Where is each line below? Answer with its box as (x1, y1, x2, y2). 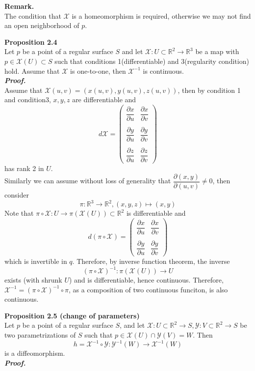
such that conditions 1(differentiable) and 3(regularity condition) (54, 56, 249, 66)
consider (4, 190, 29, 200)
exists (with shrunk (4, 275, 62, 285)
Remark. (4, 1, 34, 11)
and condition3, (4, 94, 51, 105)
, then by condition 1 (178, 85, 241, 95)
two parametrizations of (4, 330, 76, 340)
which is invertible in (4, 256, 67, 266)
